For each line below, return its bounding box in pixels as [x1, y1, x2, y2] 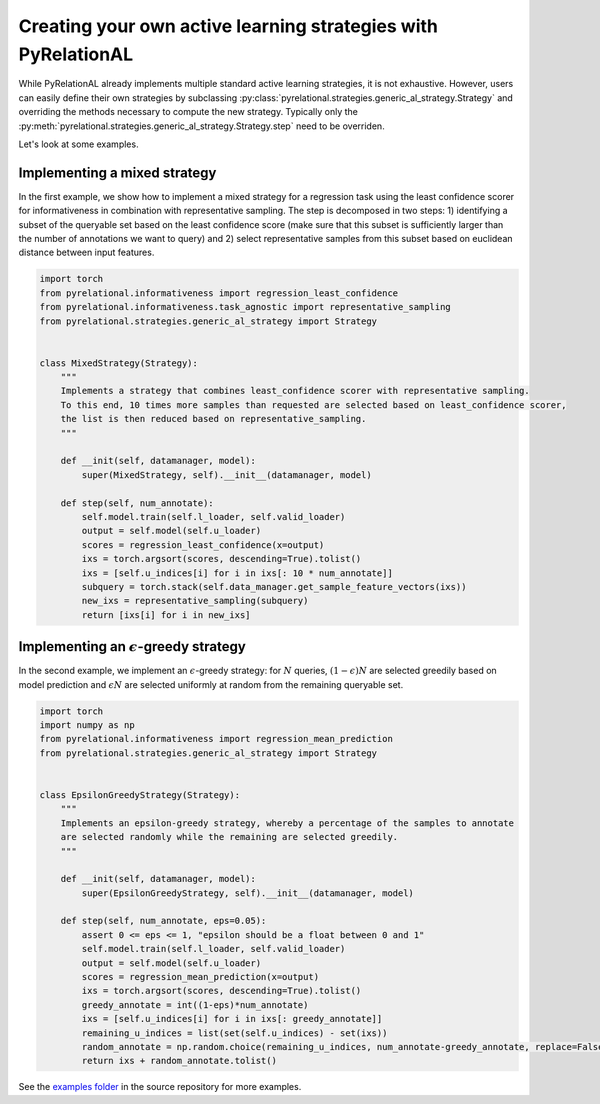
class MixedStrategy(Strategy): [39, 357, 199, 369]
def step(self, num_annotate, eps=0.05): [60, 915, 267, 927]
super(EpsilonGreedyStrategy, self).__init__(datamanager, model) [81, 887, 415, 899]
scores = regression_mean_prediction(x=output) [81, 971, 320, 983]
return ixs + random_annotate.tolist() [81, 1055, 277, 1067]
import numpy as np [39, 720, 135, 730]
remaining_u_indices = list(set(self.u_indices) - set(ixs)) [81, 1027, 388, 1039]
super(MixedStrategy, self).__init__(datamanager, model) [81, 469, 372, 480]
